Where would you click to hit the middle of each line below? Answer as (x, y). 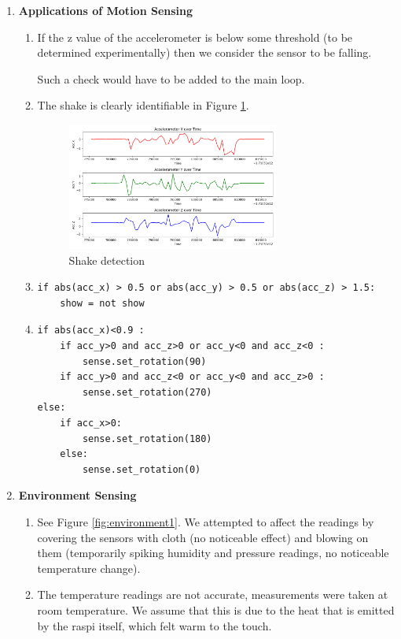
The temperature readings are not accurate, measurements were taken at (213, 594)
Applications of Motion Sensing (106, 10)
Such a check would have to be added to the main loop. (171, 78)
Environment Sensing (77, 495)
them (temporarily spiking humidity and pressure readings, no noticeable (213, 553)
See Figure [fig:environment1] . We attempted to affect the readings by (206, 521)
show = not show (102, 303)
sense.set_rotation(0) (142, 469)
